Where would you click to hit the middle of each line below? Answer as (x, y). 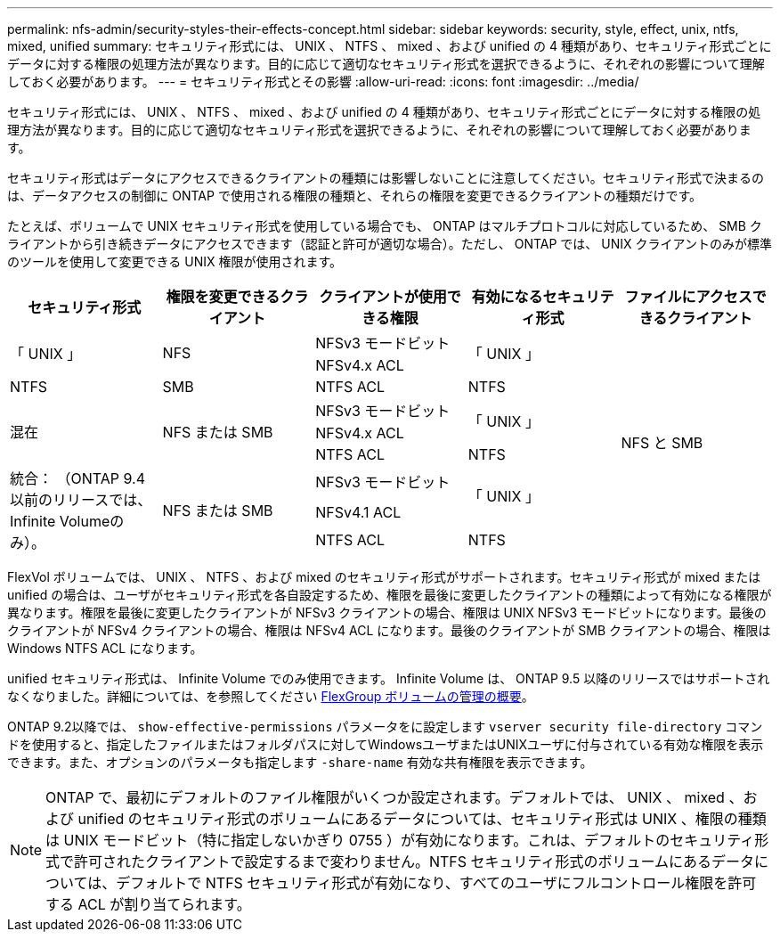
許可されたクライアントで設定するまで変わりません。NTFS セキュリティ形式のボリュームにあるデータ (414, 861)
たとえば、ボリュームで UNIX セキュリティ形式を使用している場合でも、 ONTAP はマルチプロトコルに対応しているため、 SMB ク (385, 226)
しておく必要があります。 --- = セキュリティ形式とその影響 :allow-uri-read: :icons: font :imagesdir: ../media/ (323, 82)
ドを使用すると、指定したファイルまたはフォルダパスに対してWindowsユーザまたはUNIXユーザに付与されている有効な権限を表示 (386, 744)
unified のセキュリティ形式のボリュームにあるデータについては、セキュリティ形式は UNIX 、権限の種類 (422, 819)
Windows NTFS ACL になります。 (105, 648)
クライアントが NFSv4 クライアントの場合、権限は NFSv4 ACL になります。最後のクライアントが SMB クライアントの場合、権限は (389, 630)
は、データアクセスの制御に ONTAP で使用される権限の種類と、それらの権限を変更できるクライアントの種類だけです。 (355, 196)
